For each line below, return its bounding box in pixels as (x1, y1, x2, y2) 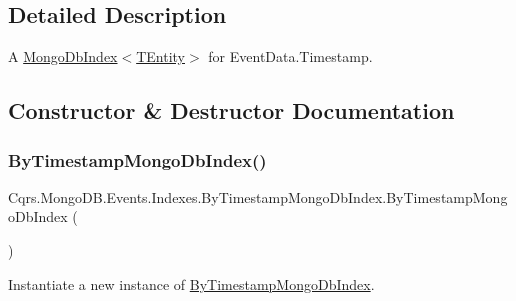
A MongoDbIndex (8, 46, 118, 67)
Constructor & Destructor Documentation (8, 95, 455, 126)
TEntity (136, 46, 185, 67)
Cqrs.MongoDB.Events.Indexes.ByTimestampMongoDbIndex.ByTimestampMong (8, 186, 508, 207)
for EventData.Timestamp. (208, 46, 373, 67)
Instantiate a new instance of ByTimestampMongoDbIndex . (8, 273, 375, 294)
